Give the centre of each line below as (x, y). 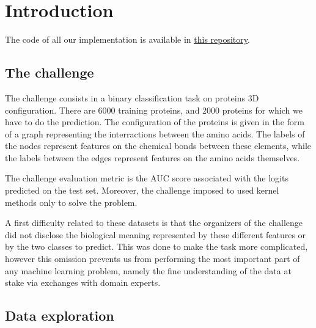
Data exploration (60, 315)
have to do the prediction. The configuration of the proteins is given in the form (155, 122)
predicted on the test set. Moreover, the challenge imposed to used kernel (142, 190)
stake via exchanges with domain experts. (83, 282)
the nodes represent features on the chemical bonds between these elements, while (158, 146)
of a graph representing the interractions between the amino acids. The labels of (155, 133)
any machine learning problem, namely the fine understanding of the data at (148, 270)
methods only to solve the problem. (71, 202)
